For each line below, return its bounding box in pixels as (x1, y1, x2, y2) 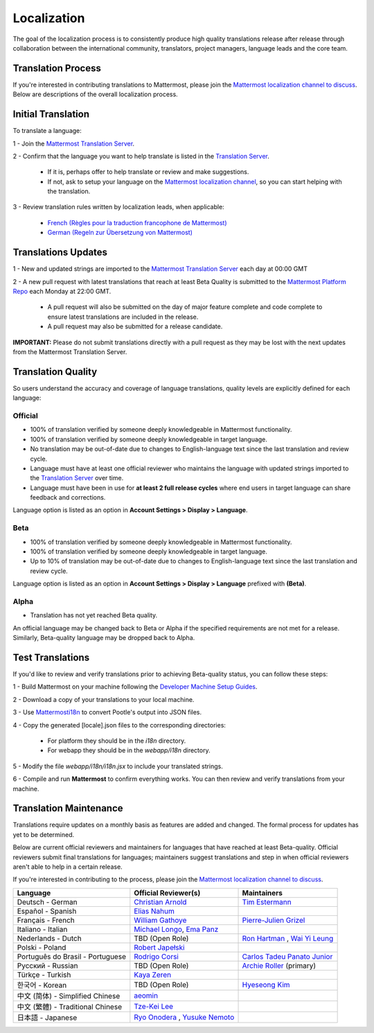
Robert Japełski (134, 942, 185, 952)
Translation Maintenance (12, 802, 124, 814)
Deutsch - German (17, 897, 78, 907)
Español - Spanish (17, 906, 77, 916)
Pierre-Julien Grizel (242, 915, 305, 925)
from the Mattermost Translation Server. (12, 347, 127, 356)
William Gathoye (134, 915, 187, 925)
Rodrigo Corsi (134, 951, 179, 961)
